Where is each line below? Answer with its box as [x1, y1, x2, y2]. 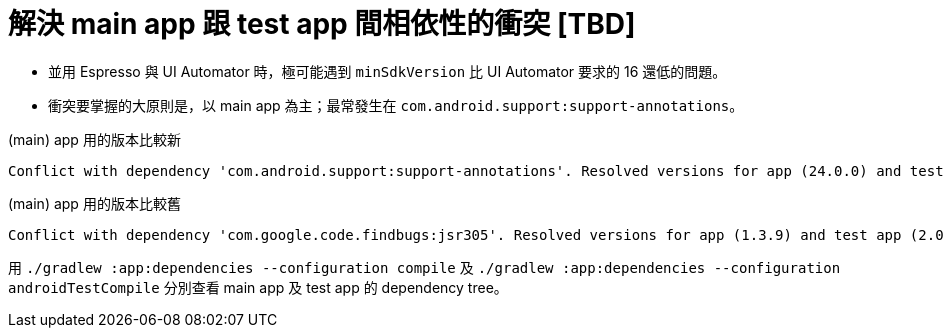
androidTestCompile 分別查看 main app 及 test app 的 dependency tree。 [8, 278, 508, 296]
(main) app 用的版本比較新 [8, 130, 181, 148]
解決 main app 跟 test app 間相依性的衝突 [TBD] [8, 7, 636, 41]
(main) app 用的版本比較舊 [8, 194, 181, 212]
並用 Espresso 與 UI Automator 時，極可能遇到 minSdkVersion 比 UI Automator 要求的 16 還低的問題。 [48, 62, 727, 80]
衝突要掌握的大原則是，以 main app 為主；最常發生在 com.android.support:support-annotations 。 [48, 96, 744, 114]
